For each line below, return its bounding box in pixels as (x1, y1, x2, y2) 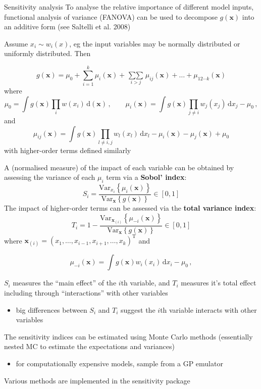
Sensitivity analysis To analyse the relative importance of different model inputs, (4, 2, 254, 12)
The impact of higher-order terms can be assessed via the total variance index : (4, 202, 256, 213)
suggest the (121, 304, 155, 315)
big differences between (16, 304, 87, 315)
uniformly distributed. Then (4, 48, 91, 59)
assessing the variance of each (4, 172, 95, 182)
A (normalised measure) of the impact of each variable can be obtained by (4, 162, 234, 172)
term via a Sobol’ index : (106, 172, 187, 182)
